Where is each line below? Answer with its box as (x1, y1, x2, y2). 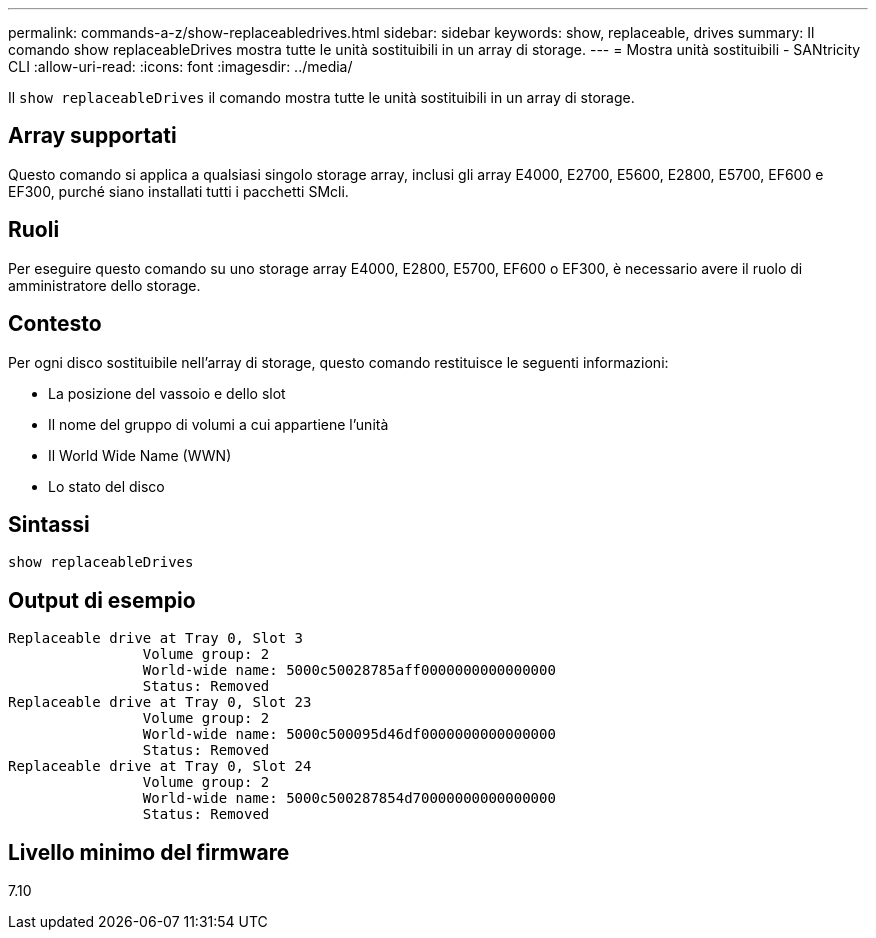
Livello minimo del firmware (8, 839, 290, 865)
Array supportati (8, 123, 177, 149)
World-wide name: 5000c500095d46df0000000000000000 (142, 726, 556, 743)
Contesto (8, 311, 102, 337)
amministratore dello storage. (8, 276, 201, 294)
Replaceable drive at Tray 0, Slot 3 (8, 630, 304, 647)
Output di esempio (8, 587, 196, 613)
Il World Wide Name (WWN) (48, 446, 232, 464)
